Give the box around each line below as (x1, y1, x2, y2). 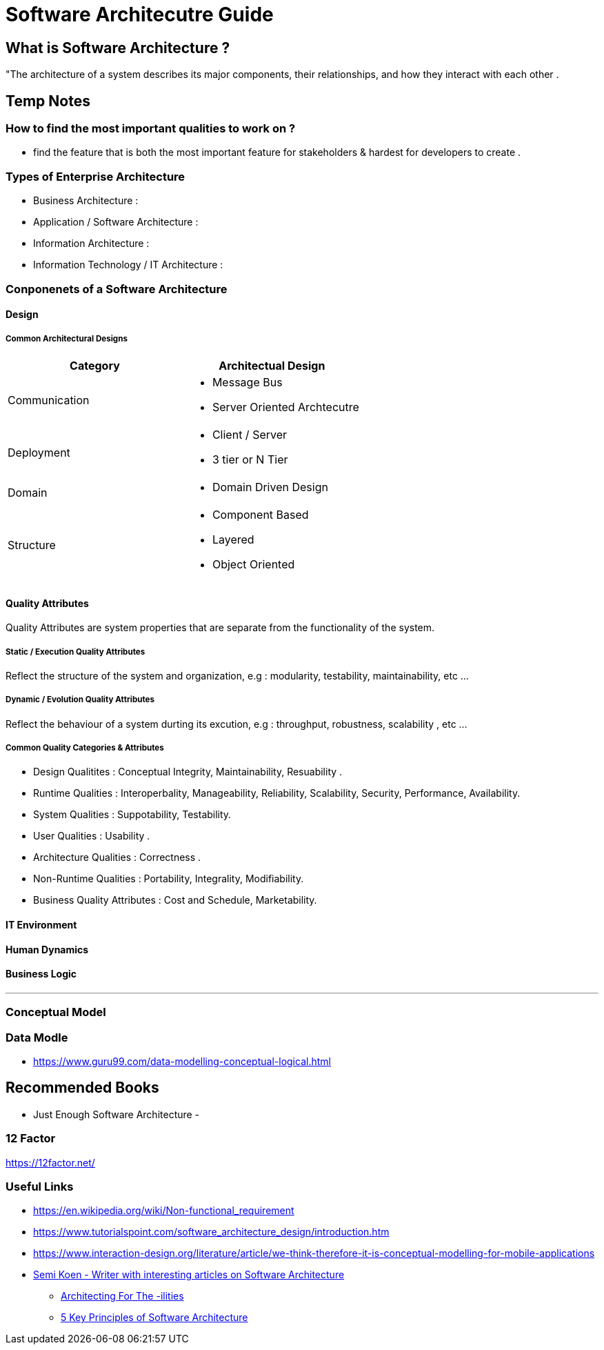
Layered (212, 532, 254, 546)
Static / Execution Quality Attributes (6, 646, 145, 657)
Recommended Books (6, 1079, 159, 1097)
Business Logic (6, 968, 77, 980)
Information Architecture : (33, 237, 150, 250)
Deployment (8, 445, 70, 459)
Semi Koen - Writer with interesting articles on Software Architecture (33, 1269, 345, 1281)
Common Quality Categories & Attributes (6, 743, 164, 753)
